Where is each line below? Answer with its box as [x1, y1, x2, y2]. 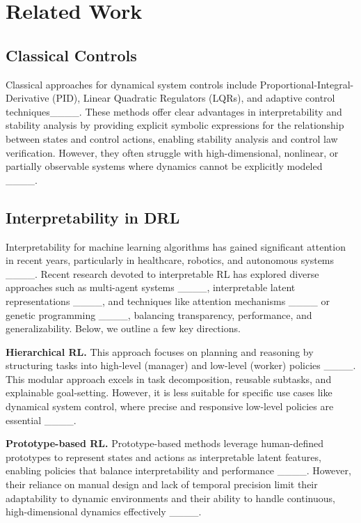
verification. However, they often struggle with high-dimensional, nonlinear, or [6, 145, 339, 159]
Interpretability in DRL [6, 206, 180, 228]
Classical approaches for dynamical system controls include [6, 77, 257, 91]
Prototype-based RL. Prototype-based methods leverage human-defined [6, 436, 324, 451]
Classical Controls [6, 44, 137, 65]
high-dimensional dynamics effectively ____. [6, 504, 202, 519]
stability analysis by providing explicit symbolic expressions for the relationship [6, 118, 344, 132]
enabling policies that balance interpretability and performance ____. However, [6, 463, 351, 478]
